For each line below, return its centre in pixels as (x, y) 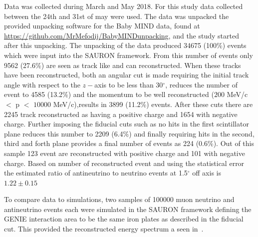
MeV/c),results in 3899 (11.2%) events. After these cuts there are (153, 104)
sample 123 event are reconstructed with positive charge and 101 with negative (125, 153)
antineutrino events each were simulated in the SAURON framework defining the (128, 209)
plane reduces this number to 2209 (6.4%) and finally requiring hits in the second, (129, 133)
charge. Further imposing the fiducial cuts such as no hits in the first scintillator (127, 124)
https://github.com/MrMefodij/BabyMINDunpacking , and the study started (122, 35)
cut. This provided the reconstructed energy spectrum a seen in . (104, 229)
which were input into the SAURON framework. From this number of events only (129, 55)
